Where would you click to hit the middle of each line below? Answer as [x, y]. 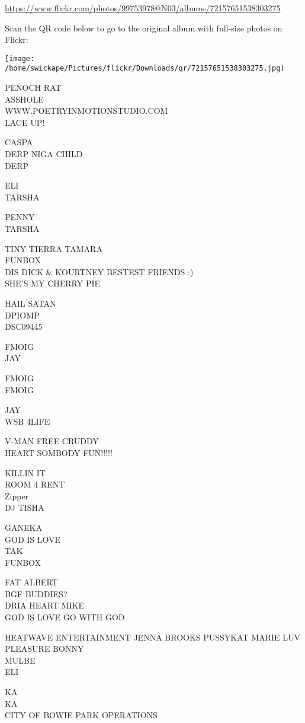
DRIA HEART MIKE [44, 605]
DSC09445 [24, 327]
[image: [20, 58]
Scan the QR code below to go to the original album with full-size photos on [144, 28]
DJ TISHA [25, 507]
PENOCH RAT [33, 87]
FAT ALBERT [31, 582]
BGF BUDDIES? [36, 593]
